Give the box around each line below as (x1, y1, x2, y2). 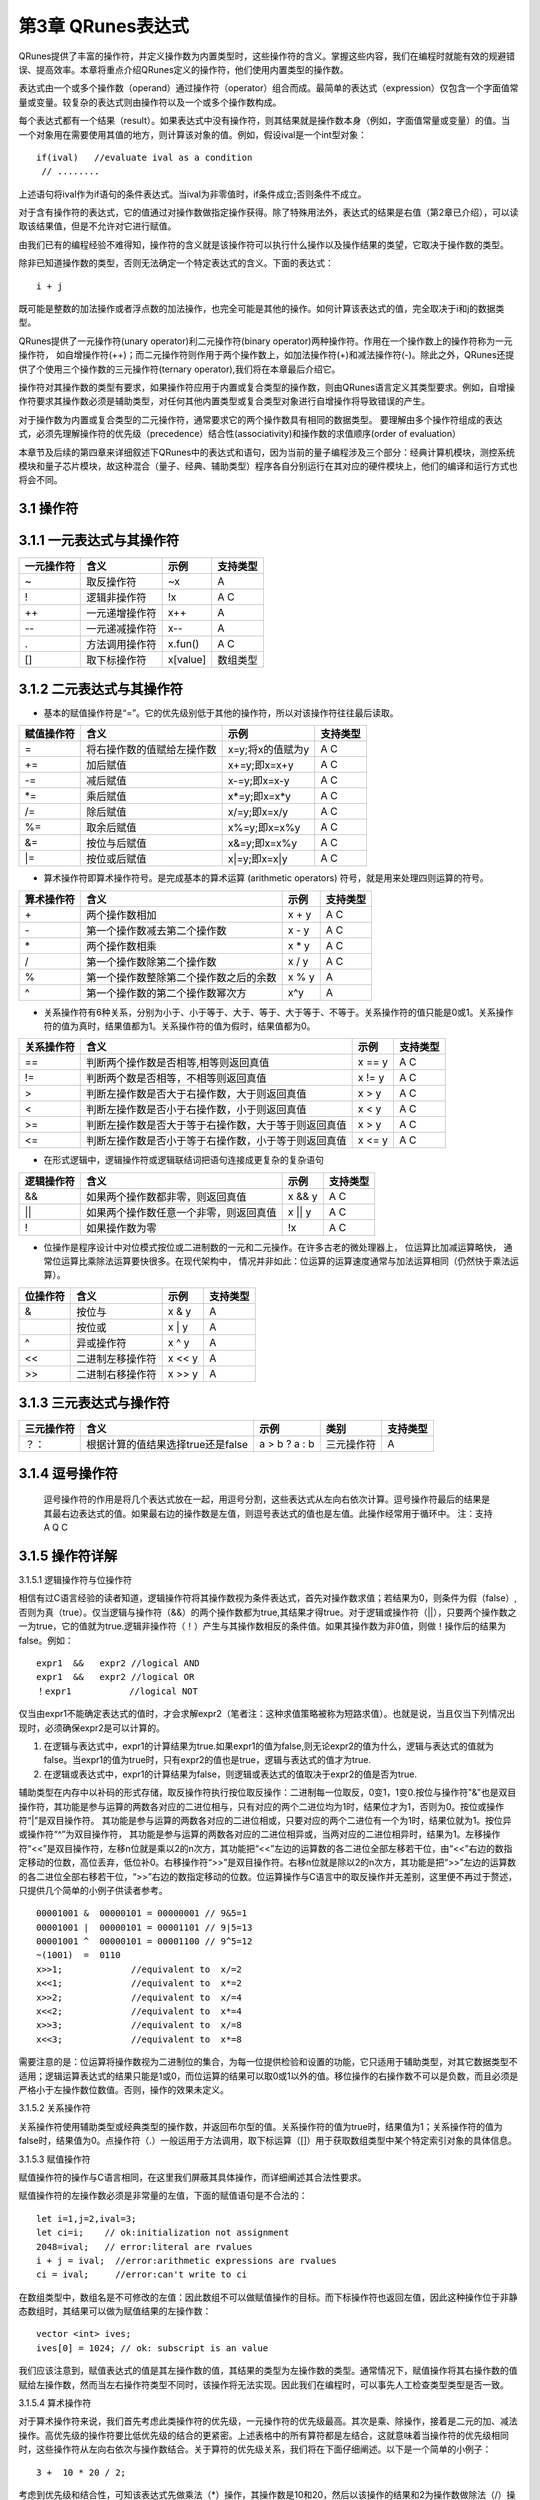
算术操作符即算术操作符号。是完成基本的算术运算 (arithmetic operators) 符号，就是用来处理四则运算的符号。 (43, 872, 489, 884)
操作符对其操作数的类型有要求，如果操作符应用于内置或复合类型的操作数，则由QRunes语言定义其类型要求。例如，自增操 (18, 381, 515, 393)
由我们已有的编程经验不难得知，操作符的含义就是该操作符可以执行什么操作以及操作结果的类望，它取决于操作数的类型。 (18, 238, 509, 250)
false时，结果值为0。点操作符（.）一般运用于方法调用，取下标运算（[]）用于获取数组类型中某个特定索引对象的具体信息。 (18, 2135, 517, 2147)
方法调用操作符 (86, 638, 157, 652)
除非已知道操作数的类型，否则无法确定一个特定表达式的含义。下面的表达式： (18, 257, 334, 269)
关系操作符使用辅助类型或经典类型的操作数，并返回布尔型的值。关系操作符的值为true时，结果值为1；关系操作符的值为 (18, 2120, 503, 2132)
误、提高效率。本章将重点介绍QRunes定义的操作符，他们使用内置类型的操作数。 (18, 63, 349, 75)
